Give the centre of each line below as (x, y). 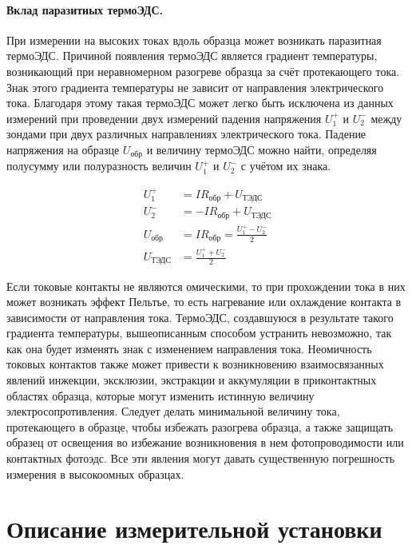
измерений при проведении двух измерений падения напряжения (164, 118)
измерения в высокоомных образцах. (95, 473)
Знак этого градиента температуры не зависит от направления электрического (195, 87)
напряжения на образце (63, 149)
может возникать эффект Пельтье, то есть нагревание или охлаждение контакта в (204, 302)
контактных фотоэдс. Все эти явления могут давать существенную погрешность (201, 458)
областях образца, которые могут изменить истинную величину (160, 395)
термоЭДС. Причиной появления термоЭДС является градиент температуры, (192, 56)
